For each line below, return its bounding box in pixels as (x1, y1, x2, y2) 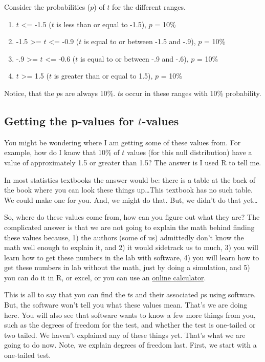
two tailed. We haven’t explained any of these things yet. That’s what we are (4, 329, 246, 340)
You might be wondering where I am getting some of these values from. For (4, 137, 241, 147)
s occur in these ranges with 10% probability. (120, 87, 261, 98)
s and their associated (130, 289, 198, 300)
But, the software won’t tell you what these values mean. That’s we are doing (4, 299, 248, 310)
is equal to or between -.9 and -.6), (80, 53, 189, 64)
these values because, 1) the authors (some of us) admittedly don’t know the (4, 232, 244, 242)
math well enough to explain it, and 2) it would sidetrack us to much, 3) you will (4, 242, 258, 253)
